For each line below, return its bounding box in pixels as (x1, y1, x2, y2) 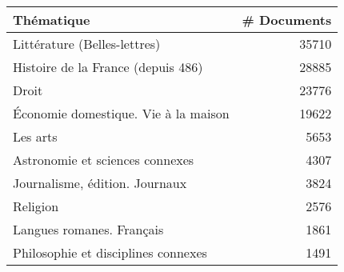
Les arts (13, 127, 58, 146)
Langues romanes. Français (13, 220, 164, 238)
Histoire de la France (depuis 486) (13, 58, 203, 76)
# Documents (242, 10, 332, 29)
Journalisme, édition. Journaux (13, 174, 187, 192)
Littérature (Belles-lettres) (13, 34, 161, 53)
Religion (13, 197, 59, 215)
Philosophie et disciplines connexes (13, 243, 207, 262)
